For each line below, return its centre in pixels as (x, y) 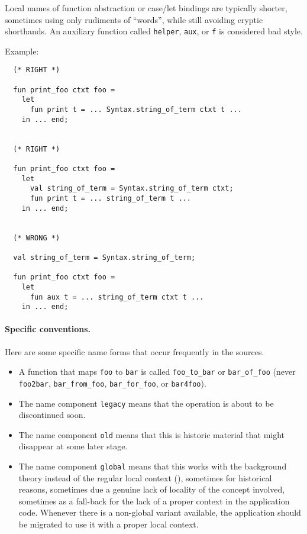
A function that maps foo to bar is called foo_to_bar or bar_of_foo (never (157, 371)
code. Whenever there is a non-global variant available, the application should (160, 512)
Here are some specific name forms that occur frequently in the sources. (135, 351)
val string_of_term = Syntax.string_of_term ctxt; (132, 189)
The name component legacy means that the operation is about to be (146, 403)
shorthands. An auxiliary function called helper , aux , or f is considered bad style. (154, 31)
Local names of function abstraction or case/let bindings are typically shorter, (146, 8)
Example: (22, 51)
